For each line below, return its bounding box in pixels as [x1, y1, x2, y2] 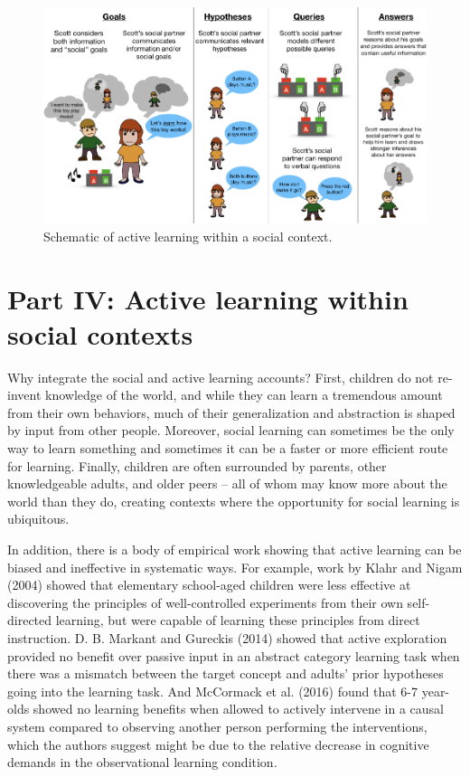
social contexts [7, 315, 193, 352]
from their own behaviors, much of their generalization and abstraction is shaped [7, 403, 456, 422]
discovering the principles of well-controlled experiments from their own [7, 592, 403, 611]
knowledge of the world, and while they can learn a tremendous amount [44, 385, 443, 404]
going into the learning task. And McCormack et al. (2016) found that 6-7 [7, 681, 418, 700]
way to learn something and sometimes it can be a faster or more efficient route [7, 439, 448, 458]
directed [7, 611, 52, 630]
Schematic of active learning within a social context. [43, 226, 333, 245]
